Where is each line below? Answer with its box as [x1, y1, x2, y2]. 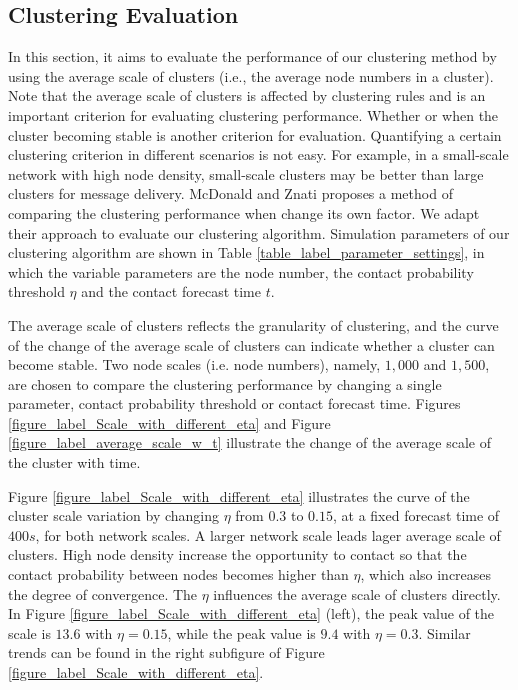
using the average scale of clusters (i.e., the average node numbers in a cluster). [8, 65, 494, 86]
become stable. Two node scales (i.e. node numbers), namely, [8, 354, 381, 375]
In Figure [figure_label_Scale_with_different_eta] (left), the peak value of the [8, 603, 495, 624]
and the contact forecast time [81, 281, 261, 302]
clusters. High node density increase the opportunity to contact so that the [8, 544, 467, 565]
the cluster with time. [8, 452, 141, 473]
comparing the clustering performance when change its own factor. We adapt [8, 202, 480, 223]
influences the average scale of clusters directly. [213, 583, 501, 604]
